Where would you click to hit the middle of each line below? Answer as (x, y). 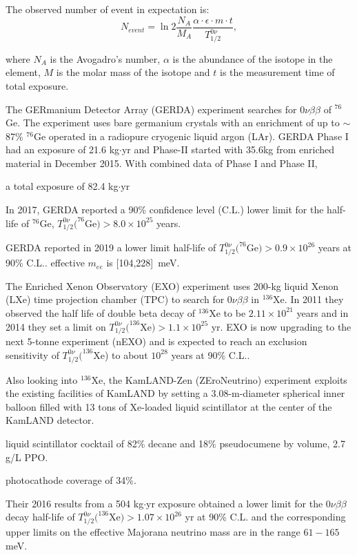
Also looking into (42, 379)
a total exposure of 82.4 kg (62, 186)
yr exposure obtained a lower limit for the (235, 503)
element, (23, 72)
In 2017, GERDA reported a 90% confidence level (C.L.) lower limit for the (165, 210)
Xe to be (227, 312)
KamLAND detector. (50, 420)
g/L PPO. (27, 457)
